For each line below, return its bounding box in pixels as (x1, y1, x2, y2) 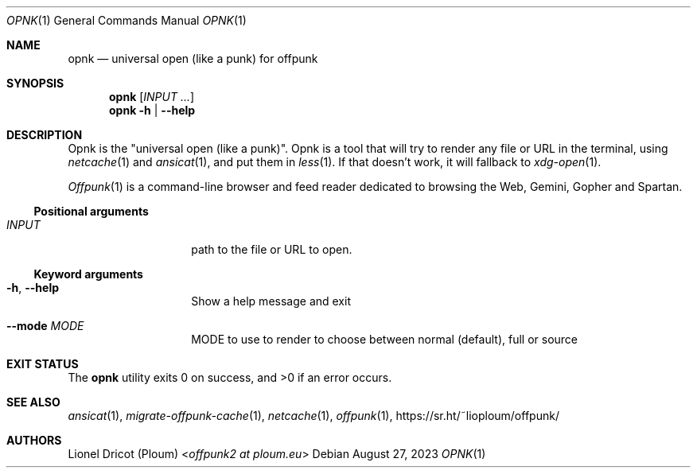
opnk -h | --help (109, 103, 196, 117)
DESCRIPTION (6, 128, 83, 142)
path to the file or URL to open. (191, 243, 352, 256)
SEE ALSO (6, 395, 60, 409)
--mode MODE (6, 319, 84, 332)
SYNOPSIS (6, 76, 64, 90)
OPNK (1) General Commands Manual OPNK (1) (6, 14, 247, 27)
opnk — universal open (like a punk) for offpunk (68, 52, 318, 65)
